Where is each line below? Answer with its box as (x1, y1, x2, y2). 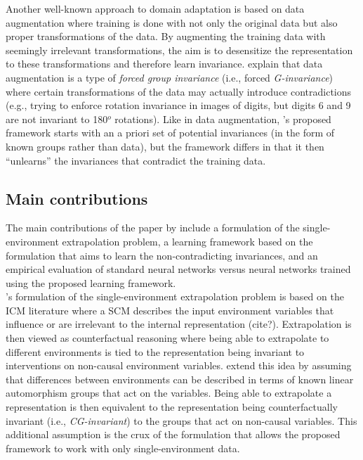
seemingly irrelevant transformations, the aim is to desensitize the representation (6, 42, 353, 57)
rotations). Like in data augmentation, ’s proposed (114, 111, 331, 126)
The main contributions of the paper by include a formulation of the (6, 220, 300, 235)
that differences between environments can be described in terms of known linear (6, 371, 354, 386)
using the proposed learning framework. (6, 275, 176, 290)
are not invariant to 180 (6, 111, 108, 126)
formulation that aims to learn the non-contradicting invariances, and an (6, 248, 318, 262)
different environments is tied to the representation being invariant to (6, 344, 305, 359)
